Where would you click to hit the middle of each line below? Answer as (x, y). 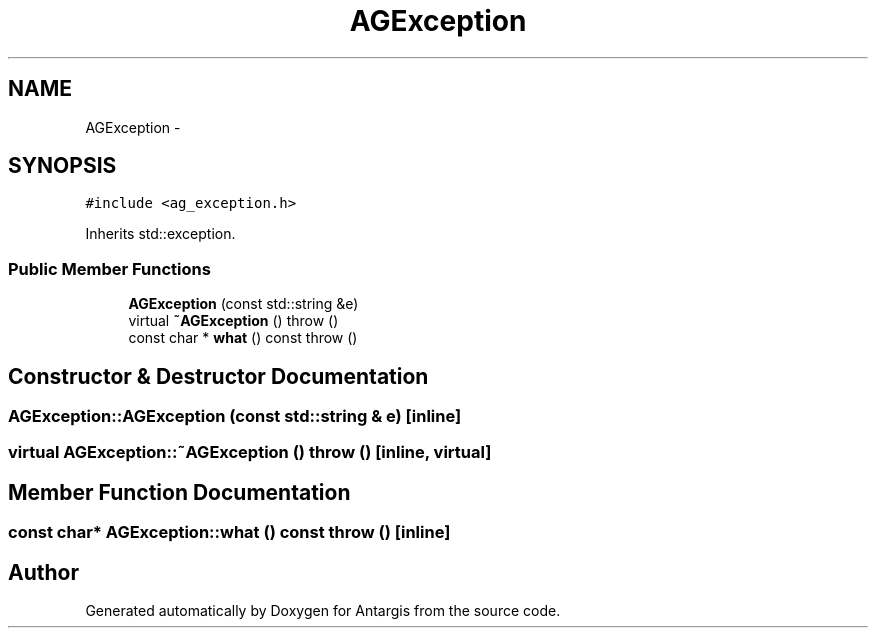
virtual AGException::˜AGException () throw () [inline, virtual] (250, 452)
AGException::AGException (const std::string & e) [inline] (235, 416)
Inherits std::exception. (160, 234)
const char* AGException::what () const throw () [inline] (229, 532)
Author (43, 572)
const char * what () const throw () (243, 338)
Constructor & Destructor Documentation (218, 376)
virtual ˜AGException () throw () (233, 321)
